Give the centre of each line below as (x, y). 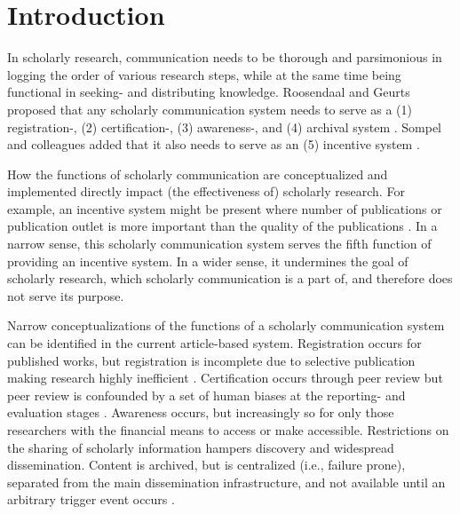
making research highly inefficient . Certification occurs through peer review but (225, 378)
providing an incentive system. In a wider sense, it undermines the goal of (208, 261)
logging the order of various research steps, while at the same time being (204, 74)
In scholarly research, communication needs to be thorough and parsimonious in (225, 57)
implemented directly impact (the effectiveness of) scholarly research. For (206, 191)
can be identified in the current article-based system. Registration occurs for (214, 343)
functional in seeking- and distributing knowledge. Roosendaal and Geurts (209, 92)
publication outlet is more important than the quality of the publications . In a (222, 226)
